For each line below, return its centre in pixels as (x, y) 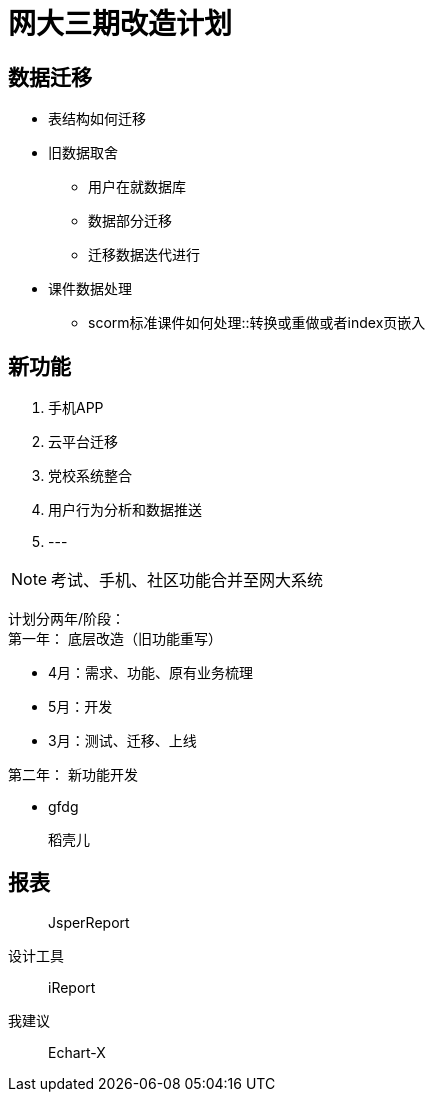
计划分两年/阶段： (67, 619)
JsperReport (89, 922)
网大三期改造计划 (120, 24)
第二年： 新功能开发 (73, 775)
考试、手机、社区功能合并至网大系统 (187, 580)
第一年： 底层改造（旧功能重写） (115, 639)
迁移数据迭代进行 (144, 255)
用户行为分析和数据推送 (125, 510)
